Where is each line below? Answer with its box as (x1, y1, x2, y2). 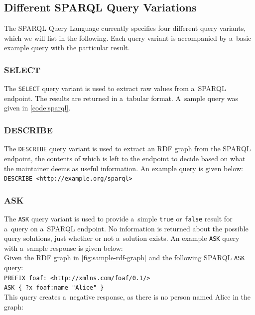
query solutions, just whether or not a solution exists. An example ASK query (4, 233, 240, 243)
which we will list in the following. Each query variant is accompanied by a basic (4, 32, 252, 43)
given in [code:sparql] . (4, 103, 71, 113)
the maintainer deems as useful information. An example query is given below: (4, 163, 243, 173)
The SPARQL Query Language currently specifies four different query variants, (4, 23, 246, 33)
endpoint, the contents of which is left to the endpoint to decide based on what (4, 153, 246, 163)
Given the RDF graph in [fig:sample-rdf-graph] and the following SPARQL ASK (4, 252, 245, 263)
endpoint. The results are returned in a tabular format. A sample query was (4, 93, 238, 103)
